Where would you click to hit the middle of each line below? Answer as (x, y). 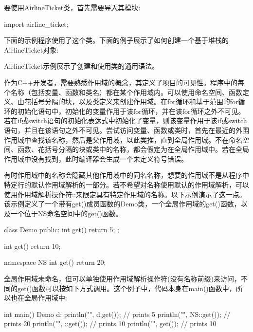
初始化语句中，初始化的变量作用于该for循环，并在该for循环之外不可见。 (131, 111)
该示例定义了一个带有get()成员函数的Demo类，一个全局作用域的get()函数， (122, 204)
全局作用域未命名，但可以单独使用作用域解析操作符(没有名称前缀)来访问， (122, 279)
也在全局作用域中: (39, 298)
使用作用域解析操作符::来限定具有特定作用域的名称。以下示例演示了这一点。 (125, 194)
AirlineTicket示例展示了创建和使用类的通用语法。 (81, 66)
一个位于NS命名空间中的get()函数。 (66, 213)
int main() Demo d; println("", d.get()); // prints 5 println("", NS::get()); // (117, 314)
